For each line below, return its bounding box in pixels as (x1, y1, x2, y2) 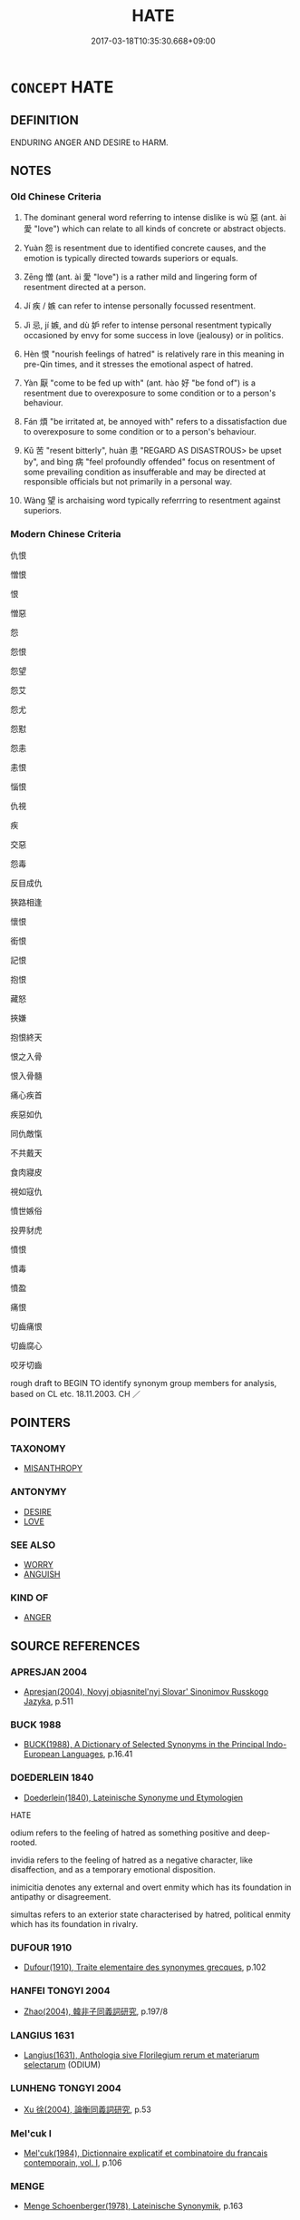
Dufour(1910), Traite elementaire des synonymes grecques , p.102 (23, 1961, 266, 1972)
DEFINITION (10, 112, 80, 128)
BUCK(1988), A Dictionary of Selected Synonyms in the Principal (23, 1739, 266, 1750)
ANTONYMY (10, 1485, 67, 1498)
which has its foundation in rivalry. (10, 1918, 139, 1929)
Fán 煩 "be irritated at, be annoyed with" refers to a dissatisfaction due (23, 416, 287, 427)
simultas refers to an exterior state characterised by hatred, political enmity (10, 1909, 291, 1920)
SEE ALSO (10, 1539, 56, 1551)
